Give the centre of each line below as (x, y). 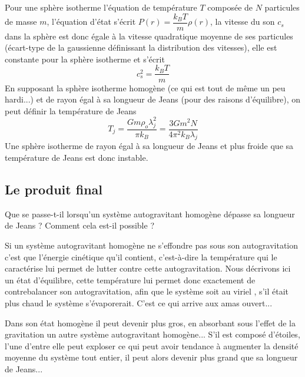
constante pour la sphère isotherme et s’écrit (85, 59)
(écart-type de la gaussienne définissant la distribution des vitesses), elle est (141, 47)
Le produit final (54, 189)
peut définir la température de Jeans (71, 110)
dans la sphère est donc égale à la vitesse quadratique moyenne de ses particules (149, 36)
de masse (21, 22)
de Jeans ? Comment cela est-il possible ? (79, 225)
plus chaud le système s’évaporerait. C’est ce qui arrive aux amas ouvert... (139, 302)
